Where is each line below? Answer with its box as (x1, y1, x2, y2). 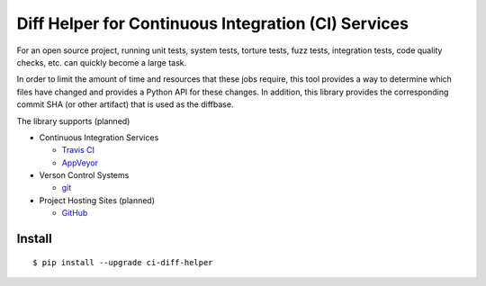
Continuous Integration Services (39, 131, 159, 143)
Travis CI (61, 145, 94, 156)
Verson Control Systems (39, 170, 130, 181)
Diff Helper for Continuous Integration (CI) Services (16, 13, 409, 33)
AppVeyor (61, 157, 99, 168)
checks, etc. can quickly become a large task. (16, 57, 187, 67)
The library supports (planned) (16, 115, 130, 126)
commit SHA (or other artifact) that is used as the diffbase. (16, 99, 234, 110)
